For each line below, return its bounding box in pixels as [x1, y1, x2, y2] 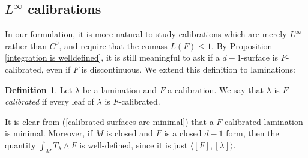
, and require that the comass [59, 39, 168, 52]
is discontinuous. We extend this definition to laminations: [81, 62, 295, 75]
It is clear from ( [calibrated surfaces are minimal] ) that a [5, 115, 214, 127]
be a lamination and [82, 83, 157, 96]
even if [46, 62, 71, 75]
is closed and [106, 127, 153, 139]
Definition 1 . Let [5, 83, 73, 96]
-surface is [241, 51, 279, 64]
